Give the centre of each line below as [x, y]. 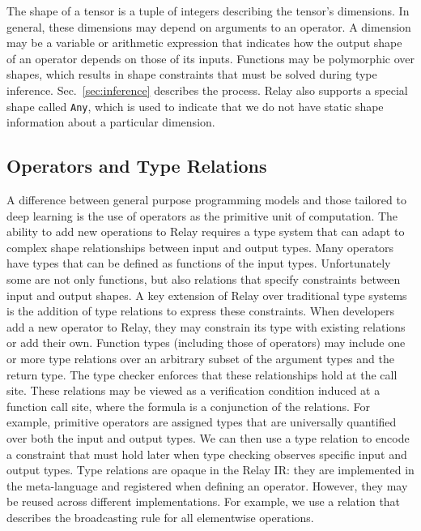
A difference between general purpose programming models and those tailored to [206, 200]
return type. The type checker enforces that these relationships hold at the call [202, 374]
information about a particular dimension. [111, 122]
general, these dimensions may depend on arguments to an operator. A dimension [209, 26]
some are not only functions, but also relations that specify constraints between [204, 278]
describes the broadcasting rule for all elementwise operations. [160, 517]
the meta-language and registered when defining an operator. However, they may [207, 485]
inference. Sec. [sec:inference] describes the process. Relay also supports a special [207, 90]
